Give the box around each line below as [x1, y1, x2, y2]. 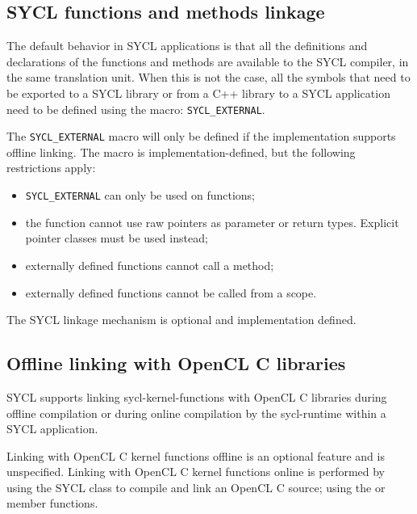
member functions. [6, 495, 98, 512]
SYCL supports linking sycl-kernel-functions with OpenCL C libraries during [6, 388, 387, 405]
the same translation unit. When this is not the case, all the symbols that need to [6, 69, 411, 86]
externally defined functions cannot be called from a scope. [25, 284, 317, 301]
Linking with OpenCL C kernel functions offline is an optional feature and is [6, 447, 385, 464]
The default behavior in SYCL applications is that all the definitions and [6, 37, 368, 54]
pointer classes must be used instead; [25, 230, 208, 246]
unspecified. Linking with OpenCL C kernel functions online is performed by [6, 463, 386, 480]
